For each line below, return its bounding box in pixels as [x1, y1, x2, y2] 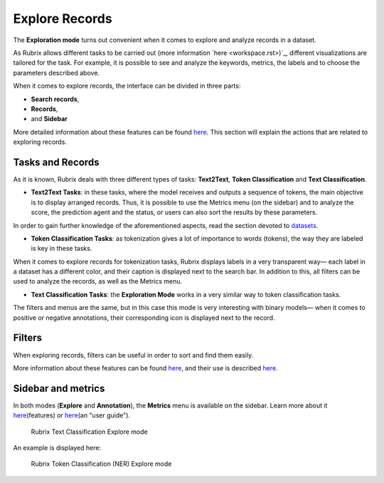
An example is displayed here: [13, 444, 102, 452]
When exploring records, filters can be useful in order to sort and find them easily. [13, 350, 254, 359]
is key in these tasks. [31, 244, 92, 253]
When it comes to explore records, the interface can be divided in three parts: [13, 82, 241, 90]
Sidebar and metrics [13, 382, 105, 395]
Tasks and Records [13, 156, 100, 168]
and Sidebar [31, 115, 68, 123]
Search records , [31, 95, 80, 103]
